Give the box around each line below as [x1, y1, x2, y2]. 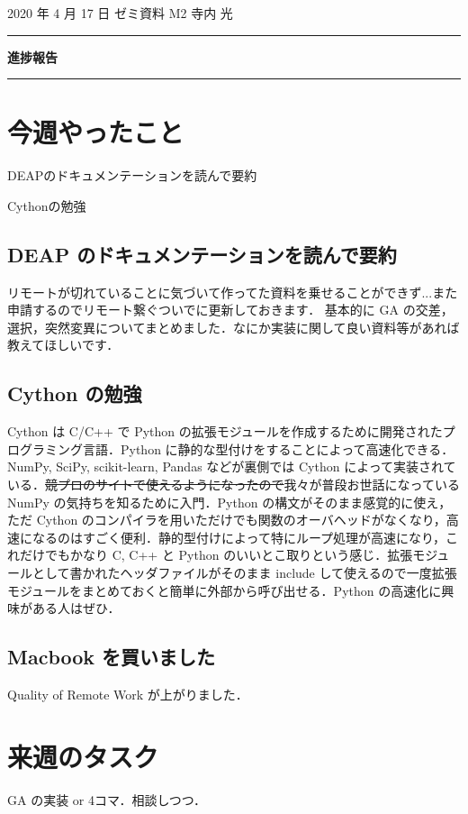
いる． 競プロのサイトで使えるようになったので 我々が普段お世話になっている [7, 475, 460, 494]
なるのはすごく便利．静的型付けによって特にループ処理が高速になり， [31, 527, 446, 546]
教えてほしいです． [7, 335, 120, 354]
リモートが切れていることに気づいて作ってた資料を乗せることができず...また [7, 282, 458, 301]
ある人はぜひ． [31, 599, 121, 617]
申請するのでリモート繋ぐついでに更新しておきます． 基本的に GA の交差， [7, 300, 454, 319]
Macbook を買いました [7, 643, 216, 671]
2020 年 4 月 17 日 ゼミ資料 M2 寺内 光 [7, 4, 233, 22]
